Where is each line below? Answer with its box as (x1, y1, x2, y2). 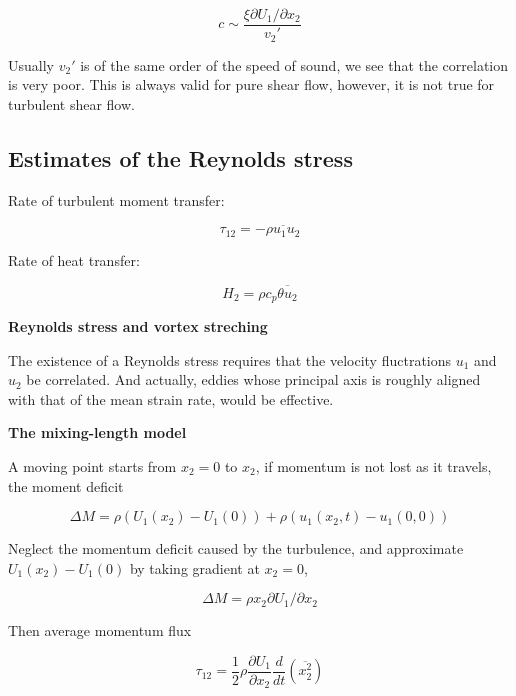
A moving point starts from (8, 456, 177, 476)
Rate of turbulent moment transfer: (8, 189, 225, 210)
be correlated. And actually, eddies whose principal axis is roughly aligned (26, 369, 481, 390)
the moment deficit (8, 475, 124, 496)
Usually (8, 54, 54, 75)
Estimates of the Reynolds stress (8, 142, 353, 173)
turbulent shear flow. (8, 93, 135, 114)
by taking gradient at (129, 557, 260, 578)
